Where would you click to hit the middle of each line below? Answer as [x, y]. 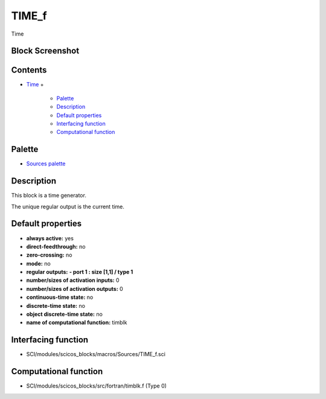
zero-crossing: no [49, 255]
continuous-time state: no [60, 297]
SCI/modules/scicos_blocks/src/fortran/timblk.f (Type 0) [97, 386]
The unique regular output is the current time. [68, 206]
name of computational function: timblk [77, 322]
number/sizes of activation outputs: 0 [75, 289]
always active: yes [50, 238]
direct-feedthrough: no [56, 246]
